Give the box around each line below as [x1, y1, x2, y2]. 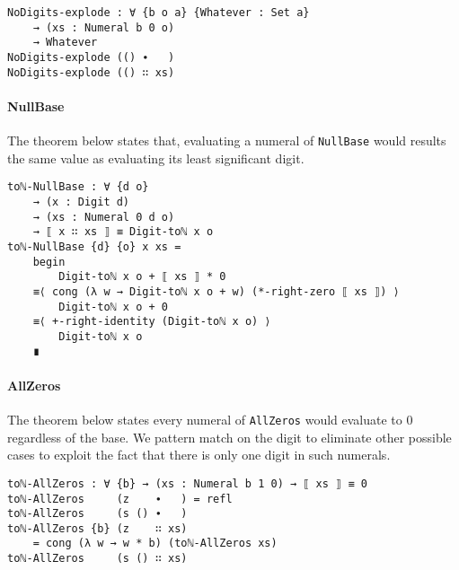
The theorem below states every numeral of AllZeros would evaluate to [7, 410, 402, 428]
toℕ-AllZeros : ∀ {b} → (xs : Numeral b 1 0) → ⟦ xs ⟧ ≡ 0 [7, 477, 367, 490]
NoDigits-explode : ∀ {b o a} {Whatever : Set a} [7, 6, 310, 19]
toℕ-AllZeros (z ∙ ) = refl [7, 492, 233, 505]
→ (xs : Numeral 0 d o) [32, 210, 175, 224]
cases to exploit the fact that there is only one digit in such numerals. [7, 445, 391, 464]
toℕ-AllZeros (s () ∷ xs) [7, 552, 188, 566]
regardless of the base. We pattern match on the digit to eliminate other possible [7, 427, 452, 446]
